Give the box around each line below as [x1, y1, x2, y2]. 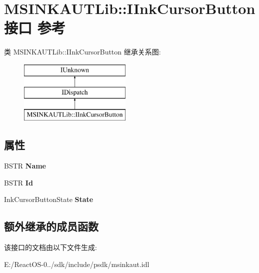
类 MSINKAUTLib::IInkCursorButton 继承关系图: [4, 46, 161, 57]
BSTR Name [4, 160, 46, 171]
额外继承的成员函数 [4, 218, 98, 234]
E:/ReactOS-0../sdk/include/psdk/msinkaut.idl [4, 258, 149, 269]
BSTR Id [4, 177, 33, 187]
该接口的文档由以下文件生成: [4, 242, 97, 252]
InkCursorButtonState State [4, 194, 93, 204]
